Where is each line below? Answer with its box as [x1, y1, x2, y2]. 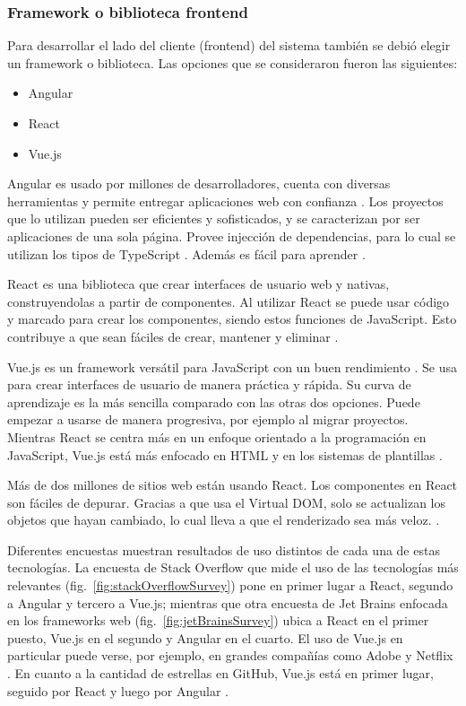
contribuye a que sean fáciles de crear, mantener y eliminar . [7, 327, 339, 345]
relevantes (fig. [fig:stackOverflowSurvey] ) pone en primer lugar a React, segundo [7, 576, 453, 595]
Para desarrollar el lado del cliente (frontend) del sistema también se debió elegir [7, 36, 451, 55]
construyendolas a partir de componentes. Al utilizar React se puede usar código [7, 292, 450, 310]
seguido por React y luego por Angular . [7, 681, 229, 700]
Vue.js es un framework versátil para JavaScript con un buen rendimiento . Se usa [7, 357, 458, 376]
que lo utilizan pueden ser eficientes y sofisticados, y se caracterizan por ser [7, 209, 420, 228]
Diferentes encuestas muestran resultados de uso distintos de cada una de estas [7, 540, 440, 559]
